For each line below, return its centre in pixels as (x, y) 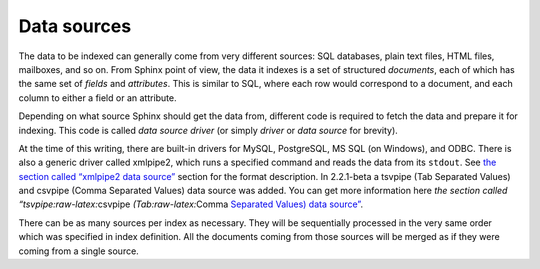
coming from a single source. (78, 251)
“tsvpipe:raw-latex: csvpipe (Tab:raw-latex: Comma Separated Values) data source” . (191, 204)
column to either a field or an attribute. (97, 97)
